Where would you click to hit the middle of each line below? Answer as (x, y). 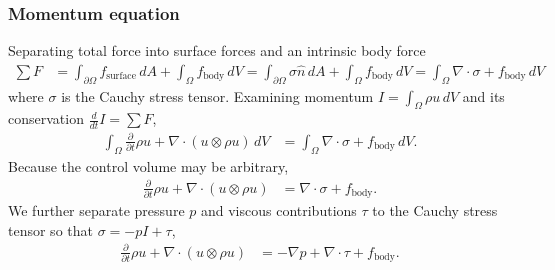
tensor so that (50, 229)
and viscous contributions (278, 210)
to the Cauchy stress (435, 210)
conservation (46, 118)
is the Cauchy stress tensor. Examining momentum (217, 95)
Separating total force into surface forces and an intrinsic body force (217, 50)
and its (483, 95)
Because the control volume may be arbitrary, (148, 165)
